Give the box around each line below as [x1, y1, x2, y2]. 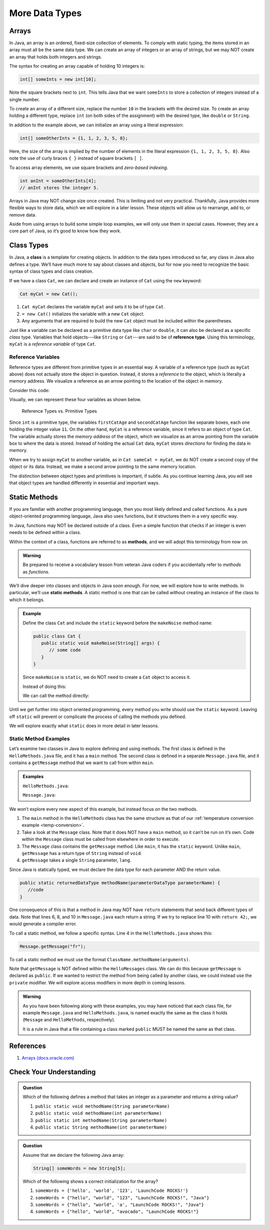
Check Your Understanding [9, 1068, 96, 1077]
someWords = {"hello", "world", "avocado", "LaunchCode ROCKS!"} [35, 1209, 199, 1214]
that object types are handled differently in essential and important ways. [9, 480, 160, 486]
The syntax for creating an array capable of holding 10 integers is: [9, 63, 145, 69]
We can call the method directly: [22, 692, 89, 698]
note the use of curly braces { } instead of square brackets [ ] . [9, 155, 143, 161]
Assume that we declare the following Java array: [22, 1152, 124, 1158]
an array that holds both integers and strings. [9, 54, 102, 60]
